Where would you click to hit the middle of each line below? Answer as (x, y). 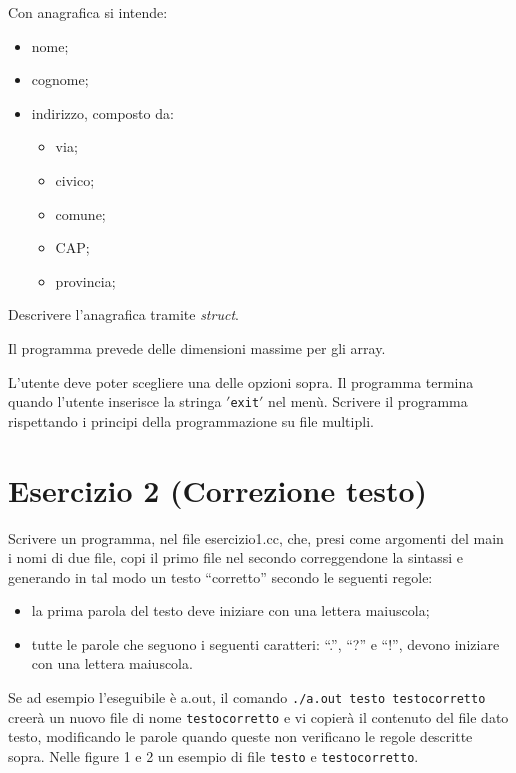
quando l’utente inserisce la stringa (115, 401)
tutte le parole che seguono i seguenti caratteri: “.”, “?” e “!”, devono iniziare (265, 643)
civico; (75, 179)
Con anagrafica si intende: (88, 12)
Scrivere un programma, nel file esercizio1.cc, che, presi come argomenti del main (256, 537)
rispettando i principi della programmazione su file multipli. (191, 420)
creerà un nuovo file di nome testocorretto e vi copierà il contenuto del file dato (258, 716)
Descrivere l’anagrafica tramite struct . (123, 314)
